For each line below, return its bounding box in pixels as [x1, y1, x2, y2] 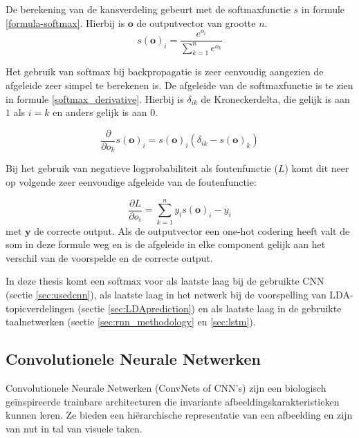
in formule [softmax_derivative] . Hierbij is [6, 91, 184, 106]
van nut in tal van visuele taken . [6, 421, 142, 435]
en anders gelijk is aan [53, 105, 147, 120]
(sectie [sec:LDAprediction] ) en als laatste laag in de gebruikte [77, 301, 342, 315]
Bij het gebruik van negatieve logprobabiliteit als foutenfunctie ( [6, 161, 278, 175]
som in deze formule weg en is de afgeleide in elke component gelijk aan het [6, 237, 326, 251]
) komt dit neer [284, 161, 349, 175]
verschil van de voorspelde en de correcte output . [6, 250, 213, 265]
